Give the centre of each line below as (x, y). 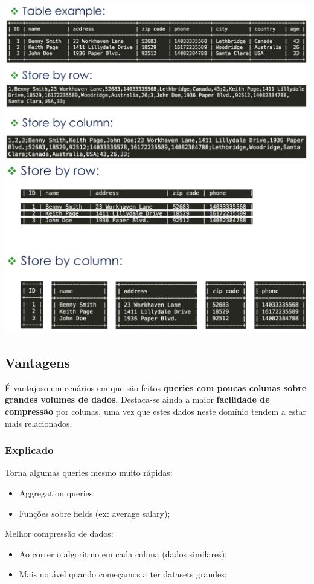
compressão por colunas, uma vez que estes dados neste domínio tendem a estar (156, 411)
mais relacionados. (39, 423)
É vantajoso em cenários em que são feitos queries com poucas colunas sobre (156, 387)
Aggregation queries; (57, 493)
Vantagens (37, 362)
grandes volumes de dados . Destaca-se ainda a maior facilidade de (137, 399)
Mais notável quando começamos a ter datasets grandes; (123, 574)
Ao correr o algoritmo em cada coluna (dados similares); (123, 553)
